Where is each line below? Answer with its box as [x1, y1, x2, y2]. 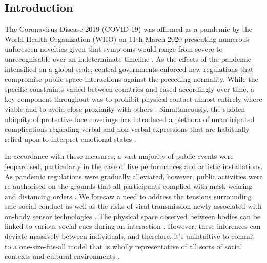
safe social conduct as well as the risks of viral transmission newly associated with [5, 201, 262, 211]
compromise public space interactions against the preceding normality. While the [5, 74, 258, 84]
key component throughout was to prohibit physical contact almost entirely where [5, 93, 262, 104]
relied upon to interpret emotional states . [5, 133, 136, 144]
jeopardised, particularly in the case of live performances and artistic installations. [5, 160, 263, 171]
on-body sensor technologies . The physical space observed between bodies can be [5, 210, 261, 221]
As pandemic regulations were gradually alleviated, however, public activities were [5, 171, 263, 181]
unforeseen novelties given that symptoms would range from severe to [5, 43, 223, 54]
